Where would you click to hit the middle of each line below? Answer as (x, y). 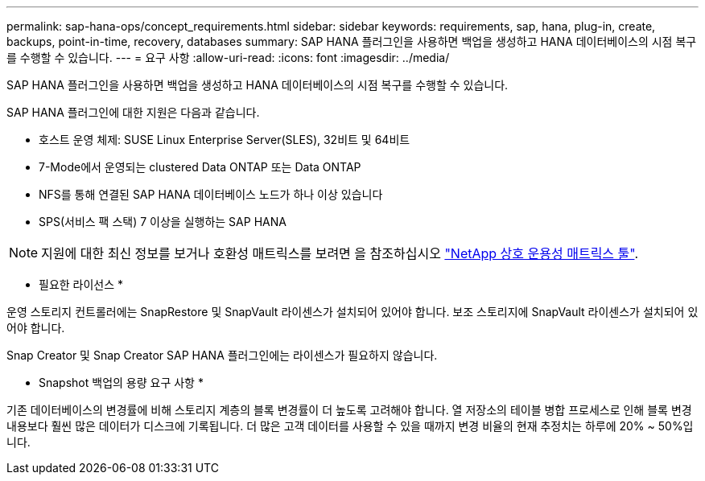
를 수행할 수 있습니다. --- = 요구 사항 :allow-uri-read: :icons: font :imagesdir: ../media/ (228, 58)
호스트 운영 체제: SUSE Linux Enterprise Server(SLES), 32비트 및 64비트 (225, 140)
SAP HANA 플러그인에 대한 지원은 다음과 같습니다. (133, 112)
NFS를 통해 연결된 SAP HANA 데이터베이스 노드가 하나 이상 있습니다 (211, 194)
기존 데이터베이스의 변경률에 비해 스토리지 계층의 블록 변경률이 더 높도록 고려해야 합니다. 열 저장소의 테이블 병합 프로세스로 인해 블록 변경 (349, 410)
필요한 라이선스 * (81, 284)
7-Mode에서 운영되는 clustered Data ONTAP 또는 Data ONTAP (200, 167)
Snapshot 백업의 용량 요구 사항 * (121, 382)
